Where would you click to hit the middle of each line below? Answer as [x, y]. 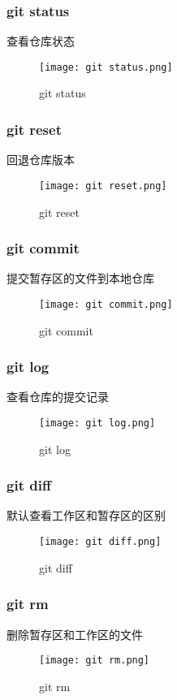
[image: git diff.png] [100, 542]
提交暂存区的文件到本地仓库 [80, 278]
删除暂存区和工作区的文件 [75, 634]
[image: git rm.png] [95, 661]
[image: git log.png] [97, 423]
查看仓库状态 [41, 41]
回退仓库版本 [41, 160]
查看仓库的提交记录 [58, 397]
